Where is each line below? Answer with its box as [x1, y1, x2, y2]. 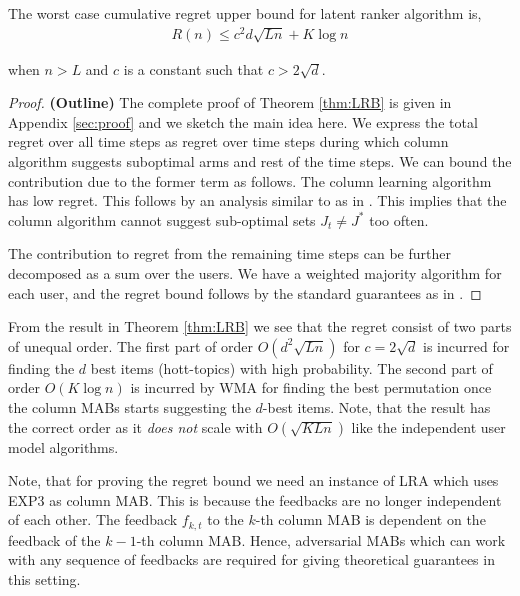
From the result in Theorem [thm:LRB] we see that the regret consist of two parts [8, 316, 512, 337]
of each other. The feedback [8, 509, 178, 530]
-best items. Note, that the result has [262, 397, 491, 418]
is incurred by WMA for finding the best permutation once [130, 377, 492, 398]
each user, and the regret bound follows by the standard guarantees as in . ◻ [8, 282, 482, 303]
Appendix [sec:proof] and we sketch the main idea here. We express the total [8, 111, 478, 132]
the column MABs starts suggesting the [8, 397, 251, 418]
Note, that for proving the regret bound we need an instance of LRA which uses [8, 470, 499, 491]
